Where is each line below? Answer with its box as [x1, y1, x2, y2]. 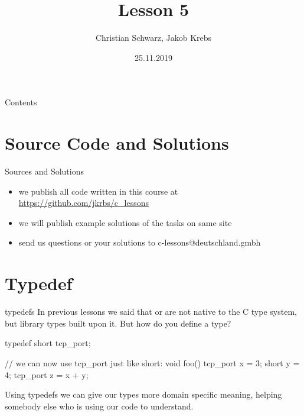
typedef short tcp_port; [5, 337, 91, 349]
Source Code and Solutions [5, 131, 229, 155]
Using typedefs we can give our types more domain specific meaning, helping [5, 388, 282, 401]
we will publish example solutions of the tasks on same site [18, 216, 232, 228]
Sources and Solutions [5, 165, 84, 178]
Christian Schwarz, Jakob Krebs [95, 31, 212, 44]
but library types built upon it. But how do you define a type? [5, 317, 231, 329]
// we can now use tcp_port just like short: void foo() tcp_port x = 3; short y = [5, 356, 300, 369]
